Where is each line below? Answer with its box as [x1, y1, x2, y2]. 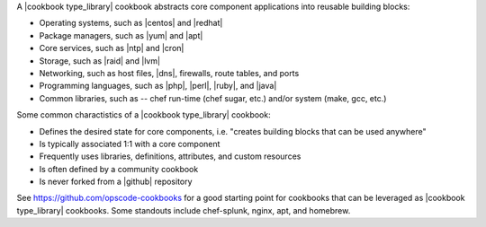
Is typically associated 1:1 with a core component [39, 138, 220, 149]
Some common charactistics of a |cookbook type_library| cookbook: [16, 109, 271, 120]
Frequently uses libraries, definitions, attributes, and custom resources [39, 151, 301, 162]
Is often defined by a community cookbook [39, 163, 199, 174]
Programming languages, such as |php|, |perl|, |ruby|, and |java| [39, 81, 277, 92]
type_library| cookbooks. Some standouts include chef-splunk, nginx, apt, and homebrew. [16, 205, 351, 215]
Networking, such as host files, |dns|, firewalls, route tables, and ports [39, 67, 300, 78]
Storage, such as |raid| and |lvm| [39, 55, 161, 66]
